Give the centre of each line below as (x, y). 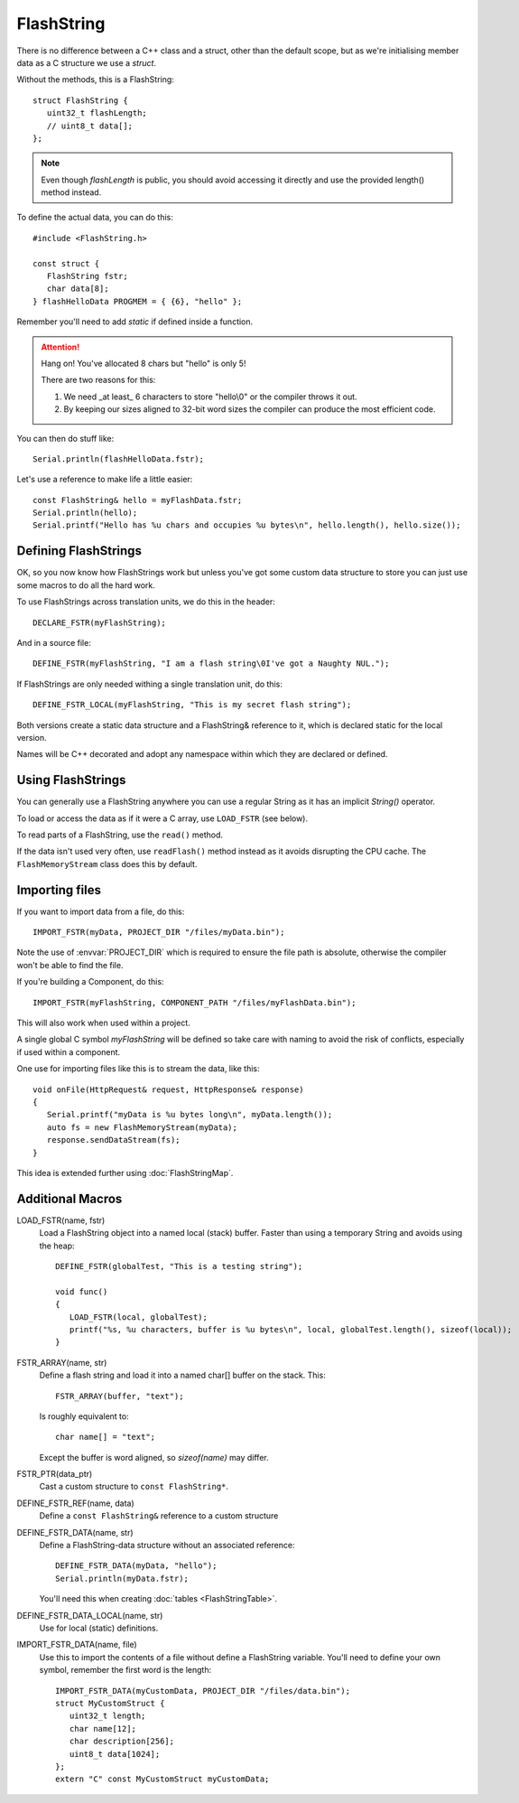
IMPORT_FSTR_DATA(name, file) (77, 1645)
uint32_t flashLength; (97, 113)
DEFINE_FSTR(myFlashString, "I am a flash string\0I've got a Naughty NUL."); (211, 663)
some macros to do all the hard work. (86, 585)
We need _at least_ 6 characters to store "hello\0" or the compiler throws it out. (210, 397)
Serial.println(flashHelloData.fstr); (119, 459)
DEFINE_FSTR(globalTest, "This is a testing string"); (179, 1266)
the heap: (57, 1246)
